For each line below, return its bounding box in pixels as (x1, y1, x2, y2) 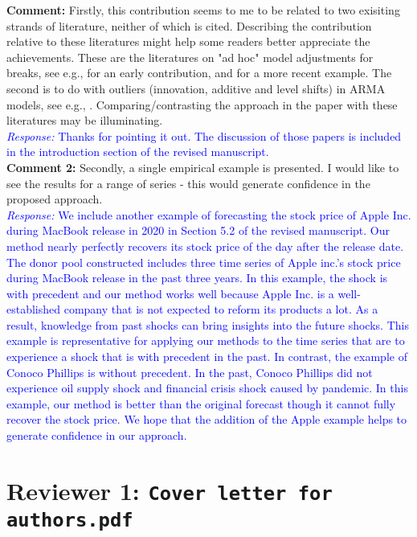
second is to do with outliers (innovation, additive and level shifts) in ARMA (6, 80, 386, 96)
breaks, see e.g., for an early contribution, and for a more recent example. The (6, 64, 392, 81)
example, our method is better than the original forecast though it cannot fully (6, 395, 396, 412)
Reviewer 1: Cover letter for (6, 473, 333, 506)
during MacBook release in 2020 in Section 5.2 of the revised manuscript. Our (6, 222, 390, 239)
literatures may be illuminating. (6, 112, 163, 129)
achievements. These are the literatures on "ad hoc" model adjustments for (6, 48, 374, 65)
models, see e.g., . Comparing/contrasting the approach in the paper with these (6, 96, 398, 113)
